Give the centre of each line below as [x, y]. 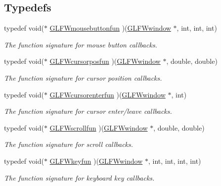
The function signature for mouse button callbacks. [81, 44]
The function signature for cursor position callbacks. [83, 77]
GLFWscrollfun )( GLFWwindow [99, 127]
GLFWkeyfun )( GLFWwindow [96, 161]
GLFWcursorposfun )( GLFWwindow [105, 61]
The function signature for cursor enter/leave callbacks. [88, 111]
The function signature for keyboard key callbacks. [79, 177]
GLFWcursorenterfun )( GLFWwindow [108, 94]
